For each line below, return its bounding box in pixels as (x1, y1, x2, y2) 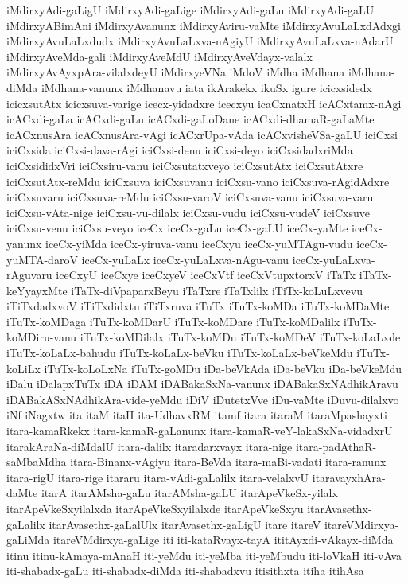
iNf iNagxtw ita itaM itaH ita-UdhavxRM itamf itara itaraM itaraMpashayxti (6, 407, 387, 423)
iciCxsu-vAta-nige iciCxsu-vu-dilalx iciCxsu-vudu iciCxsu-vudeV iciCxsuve (6, 204, 370, 220)
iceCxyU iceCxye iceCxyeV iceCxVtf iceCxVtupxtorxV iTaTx (56, 267, 356, 283)
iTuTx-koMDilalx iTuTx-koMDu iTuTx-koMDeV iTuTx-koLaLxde (80, 329, 401, 345)
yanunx (6, 235, 42, 251)
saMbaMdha (6, 454, 67, 470)
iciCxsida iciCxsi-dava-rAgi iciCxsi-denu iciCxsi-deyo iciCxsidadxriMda (6, 142, 353, 158)
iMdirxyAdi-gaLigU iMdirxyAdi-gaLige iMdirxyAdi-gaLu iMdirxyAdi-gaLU (6, 2, 375, 18)
